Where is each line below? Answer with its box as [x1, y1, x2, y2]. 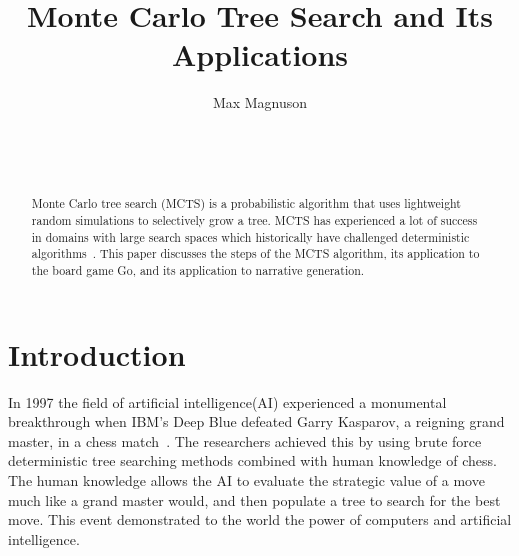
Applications [171, 34, 349, 75]
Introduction [8, 333, 186, 374]
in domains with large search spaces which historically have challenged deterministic [31, 228, 470, 245]
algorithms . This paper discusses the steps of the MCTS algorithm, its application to [31, 245, 480, 262]
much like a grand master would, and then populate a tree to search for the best [8, 489, 501, 510]
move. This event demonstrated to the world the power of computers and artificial [8, 509, 512, 530]
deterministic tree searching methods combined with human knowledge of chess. [8, 450, 497, 471]
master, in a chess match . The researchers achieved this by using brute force [8, 430, 482, 451]
